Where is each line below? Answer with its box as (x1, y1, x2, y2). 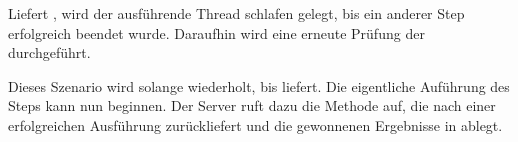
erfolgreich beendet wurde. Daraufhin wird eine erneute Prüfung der (8, 22, 425, 43)
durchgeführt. (8, 42, 91, 63)
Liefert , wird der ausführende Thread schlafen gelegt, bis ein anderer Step (8, 3, 465, 23)
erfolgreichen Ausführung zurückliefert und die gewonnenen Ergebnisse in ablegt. (8, 114, 503, 135)
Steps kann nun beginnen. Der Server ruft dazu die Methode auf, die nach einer (8, 95, 496, 116)
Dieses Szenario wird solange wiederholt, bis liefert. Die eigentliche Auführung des (8, 75, 510, 96)
